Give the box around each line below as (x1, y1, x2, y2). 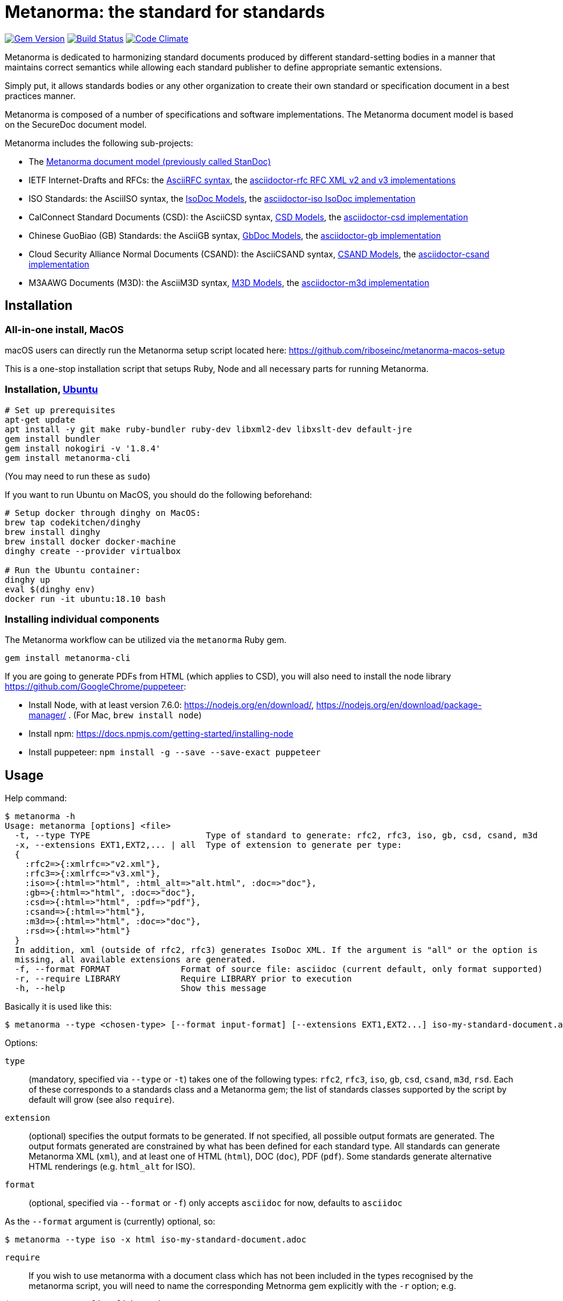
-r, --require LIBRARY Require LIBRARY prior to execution (14, 974, 352, 984)
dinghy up (5, 574, 50, 585)
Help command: (5, 793, 67, 804)
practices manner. (5, 90, 76, 101)
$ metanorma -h (5, 811, 76, 822)
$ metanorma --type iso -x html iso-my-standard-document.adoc (5, 1235, 307, 1245)
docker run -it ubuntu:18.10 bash (5, 593, 166, 604)
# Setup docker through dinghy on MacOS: (5, 508, 201, 518)
